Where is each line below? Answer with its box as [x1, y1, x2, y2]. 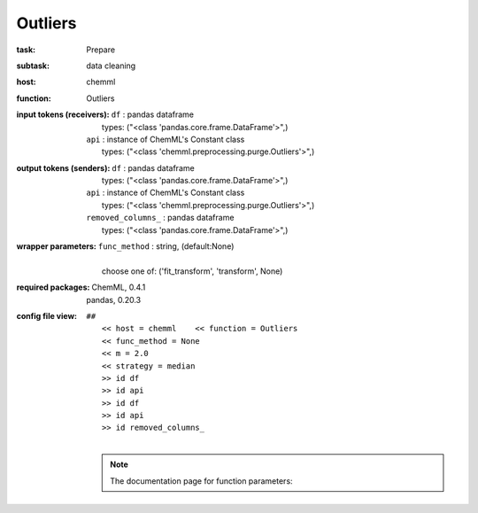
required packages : [16, 282, 90, 292]
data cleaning [86, 60, 136, 71]
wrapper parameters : [16, 241, 96, 252]
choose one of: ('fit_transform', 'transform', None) [102, 266, 283, 276]
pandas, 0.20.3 [86, 294, 142, 305]
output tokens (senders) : [16, 162, 111, 173]
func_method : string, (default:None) [97, 241, 235, 252]
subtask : [16, 60, 50, 71]
